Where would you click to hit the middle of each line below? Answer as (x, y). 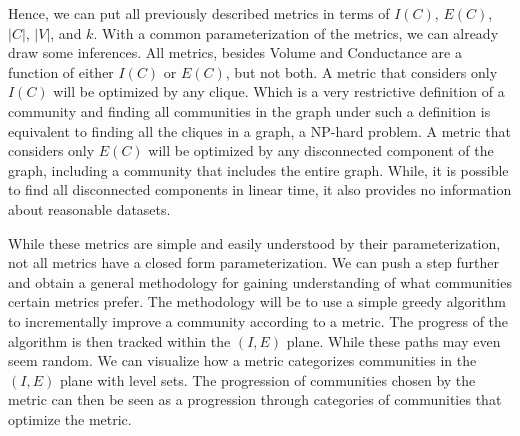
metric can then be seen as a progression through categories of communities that (255, 399)
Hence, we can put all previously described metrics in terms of (199, 13)
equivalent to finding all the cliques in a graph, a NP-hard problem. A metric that (259, 130)
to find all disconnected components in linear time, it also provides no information (260, 189)
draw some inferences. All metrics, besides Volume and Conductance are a (235, 52)
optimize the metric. (70, 418)
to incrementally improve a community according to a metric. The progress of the (258, 320)
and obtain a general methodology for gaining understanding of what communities (260, 281)
